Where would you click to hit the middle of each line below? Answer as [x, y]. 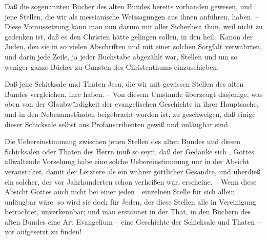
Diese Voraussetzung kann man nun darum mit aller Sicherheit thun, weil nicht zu [134, 26]
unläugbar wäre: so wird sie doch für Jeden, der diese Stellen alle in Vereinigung [130, 201]
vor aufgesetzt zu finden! [43, 232]
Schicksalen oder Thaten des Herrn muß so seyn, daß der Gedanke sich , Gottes [129, 151]
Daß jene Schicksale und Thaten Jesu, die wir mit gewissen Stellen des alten [124, 84]
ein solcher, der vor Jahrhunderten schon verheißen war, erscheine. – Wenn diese [131, 181]
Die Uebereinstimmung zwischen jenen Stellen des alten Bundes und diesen [123, 141]
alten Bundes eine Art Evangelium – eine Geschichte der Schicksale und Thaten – [133, 221]
